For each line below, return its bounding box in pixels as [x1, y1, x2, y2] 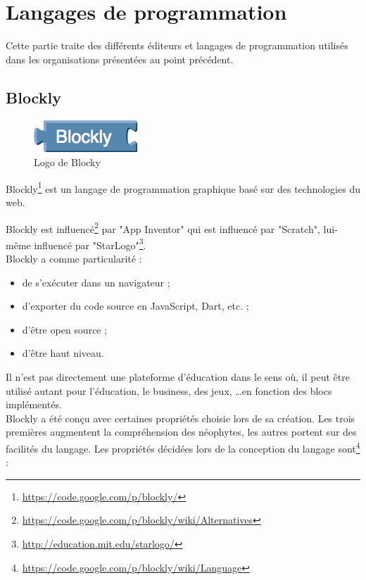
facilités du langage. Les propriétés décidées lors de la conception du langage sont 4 [6, 439, 360, 455]
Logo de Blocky [34, 155, 101, 170]
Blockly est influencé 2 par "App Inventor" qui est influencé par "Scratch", [6, 219, 320, 236]
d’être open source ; [22, 322, 108, 336]
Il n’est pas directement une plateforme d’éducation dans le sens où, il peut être [6, 370, 350, 384]
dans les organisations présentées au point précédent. [6, 51, 234, 66]
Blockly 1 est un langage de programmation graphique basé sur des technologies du [6, 179, 360, 196]
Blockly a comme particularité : [6, 251, 142, 266]
